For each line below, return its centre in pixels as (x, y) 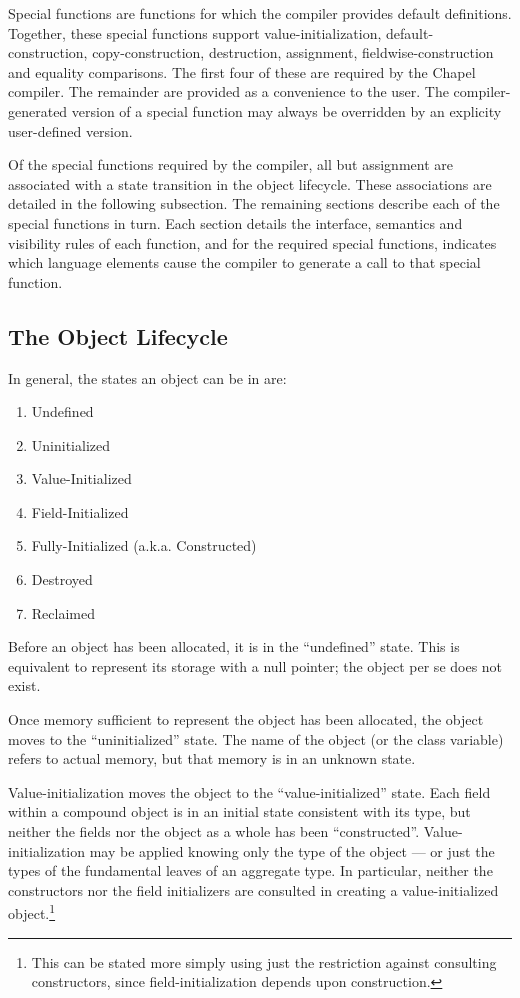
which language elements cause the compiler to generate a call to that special (244, 262)
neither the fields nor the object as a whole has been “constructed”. (214, 831)
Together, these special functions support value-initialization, (195, 32)
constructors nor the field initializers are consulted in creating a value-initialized (253, 889)
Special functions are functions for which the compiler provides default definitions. (260, 13)
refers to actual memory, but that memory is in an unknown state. (212, 758)
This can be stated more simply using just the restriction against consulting (264, 961)
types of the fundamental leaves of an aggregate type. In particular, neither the (250, 870)
